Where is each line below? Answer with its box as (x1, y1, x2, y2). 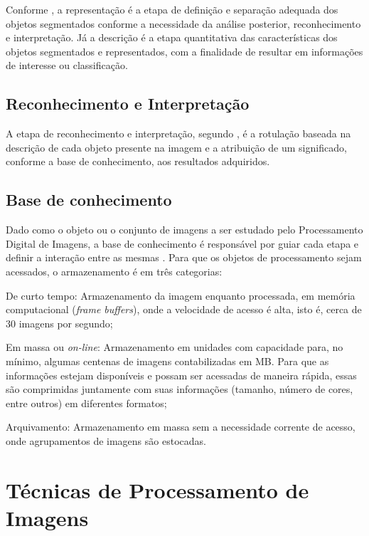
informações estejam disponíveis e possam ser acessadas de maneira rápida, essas (6, 367, 357, 382)
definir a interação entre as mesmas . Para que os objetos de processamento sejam (6, 250, 362, 265)
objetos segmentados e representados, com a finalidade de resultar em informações (6, 43, 363, 58)
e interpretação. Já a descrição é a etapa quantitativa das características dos (6, 30, 338, 45)
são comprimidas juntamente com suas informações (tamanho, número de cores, (6, 382, 353, 396)
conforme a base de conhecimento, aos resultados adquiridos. (6, 154, 270, 169)
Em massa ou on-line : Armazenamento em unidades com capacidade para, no (6, 340, 343, 354)
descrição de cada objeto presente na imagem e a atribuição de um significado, (6, 140, 347, 154)
